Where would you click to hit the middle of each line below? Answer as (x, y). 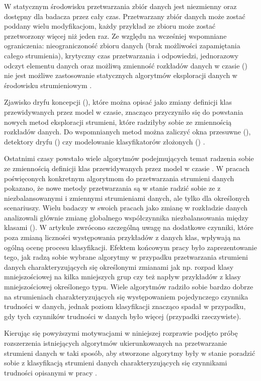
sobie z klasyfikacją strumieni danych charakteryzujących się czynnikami (116, 363)
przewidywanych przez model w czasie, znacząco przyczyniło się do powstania (124, 111)
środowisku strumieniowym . (48, 85)
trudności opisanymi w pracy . (51, 372)
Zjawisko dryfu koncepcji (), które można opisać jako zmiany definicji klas (118, 102)
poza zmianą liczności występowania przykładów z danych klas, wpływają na (122, 237)
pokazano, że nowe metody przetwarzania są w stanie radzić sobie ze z (112, 188)
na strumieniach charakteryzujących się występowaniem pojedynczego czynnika (126, 296)
